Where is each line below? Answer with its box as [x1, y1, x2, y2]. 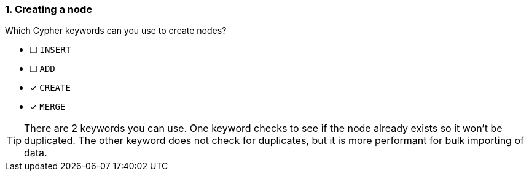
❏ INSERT [29, 44, 71, 55]
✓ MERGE [29, 101, 66, 112]
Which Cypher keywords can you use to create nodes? [5, 25, 227, 36]
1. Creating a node [5, 3, 93, 15]
